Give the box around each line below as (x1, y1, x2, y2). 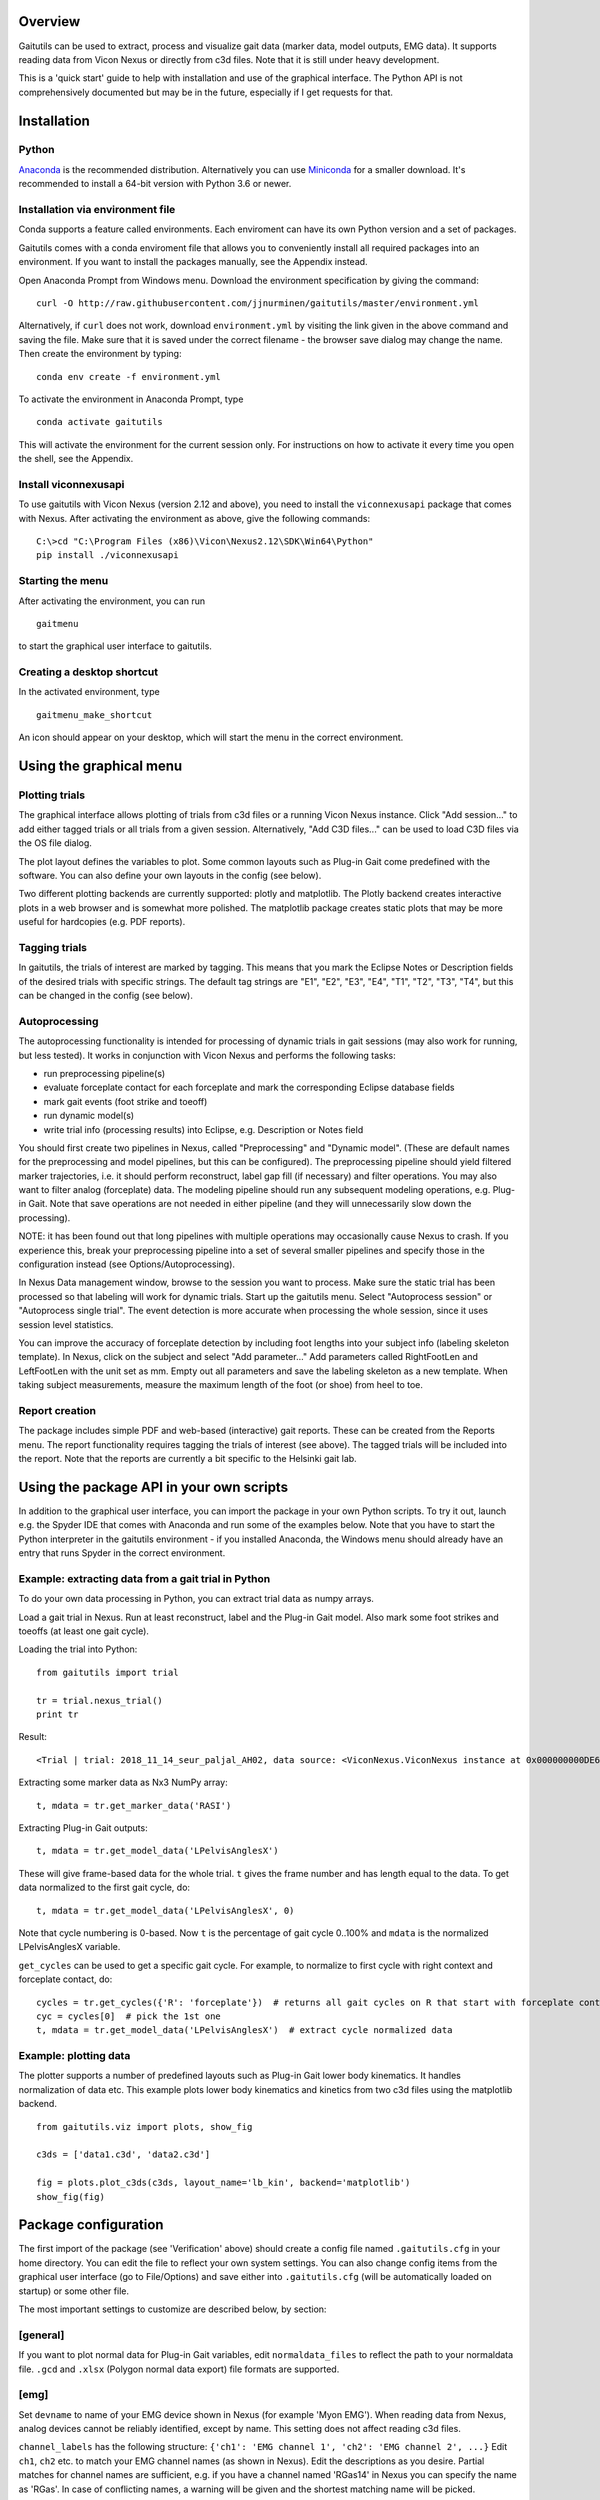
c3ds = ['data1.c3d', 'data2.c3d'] (36, 2149, 211, 2160)
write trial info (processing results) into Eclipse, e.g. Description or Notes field (43, 1123, 364, 1135)
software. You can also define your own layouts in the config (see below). (18, 869, 322, 881)
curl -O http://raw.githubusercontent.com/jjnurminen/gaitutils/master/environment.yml (36, 297, 480, 309)
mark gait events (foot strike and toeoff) (43, 1095, 208, 1107)
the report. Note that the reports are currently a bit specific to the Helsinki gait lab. (18, 1453, 357, 1465)
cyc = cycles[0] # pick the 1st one (36, 2010, 222, 2022)
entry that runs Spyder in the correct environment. (18, 1547, 226, 1559)
